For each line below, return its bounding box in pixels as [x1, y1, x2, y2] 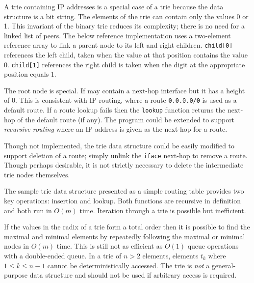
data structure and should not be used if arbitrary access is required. [29, 270, 237, 280]
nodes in [4, 241, 29, 251]
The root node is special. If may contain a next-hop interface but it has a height [4, 85, 245, 95]
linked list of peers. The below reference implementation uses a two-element [4, 30, 231, 40]
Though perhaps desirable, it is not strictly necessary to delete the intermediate [4, 160, 244, 170]
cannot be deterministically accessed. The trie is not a [47, 260, 210, 270]
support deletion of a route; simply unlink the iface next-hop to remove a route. [4, 150, 248, 160]
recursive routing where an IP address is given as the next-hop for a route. [4, 124, 228, 134]
